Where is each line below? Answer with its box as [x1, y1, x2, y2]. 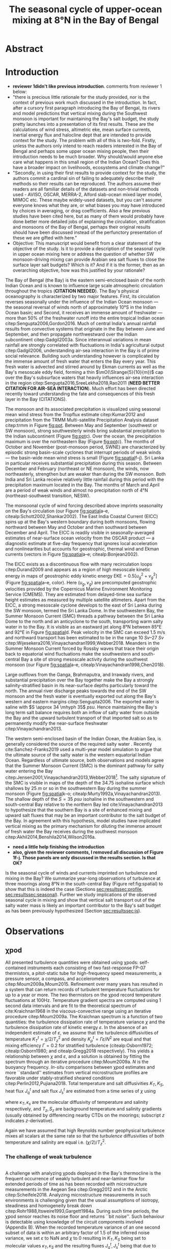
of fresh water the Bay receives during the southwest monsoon [5, 829, 138, 835]
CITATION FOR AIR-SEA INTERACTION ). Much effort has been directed [5, 386, 156, 392]
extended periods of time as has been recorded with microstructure [5, 1181, 148, 1187]
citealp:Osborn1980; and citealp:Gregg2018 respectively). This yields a [5, 1048, 154, 1054]
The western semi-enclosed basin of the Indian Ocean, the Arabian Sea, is [5, 736, 161, 742]
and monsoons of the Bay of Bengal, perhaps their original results [12, 224, 151, 230]
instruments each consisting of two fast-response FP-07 [27, 965, 146, 971]
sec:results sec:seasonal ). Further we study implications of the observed [5, 891, 157, 898]
